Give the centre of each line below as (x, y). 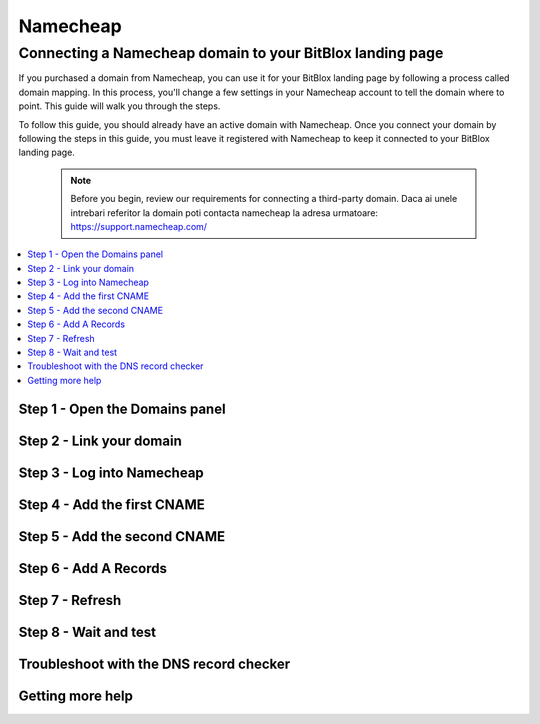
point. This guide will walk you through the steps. (119, 106)
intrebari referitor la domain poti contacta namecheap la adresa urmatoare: (224, 212)
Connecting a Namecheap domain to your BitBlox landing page (231, 53)
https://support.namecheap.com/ (139, 226)
